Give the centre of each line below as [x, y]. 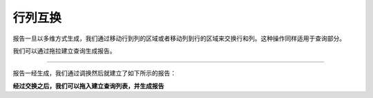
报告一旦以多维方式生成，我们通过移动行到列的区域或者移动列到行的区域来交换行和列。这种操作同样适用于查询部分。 [179, 38]
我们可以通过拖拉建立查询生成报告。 [64, 51]
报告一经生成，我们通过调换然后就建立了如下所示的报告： [94, 73]
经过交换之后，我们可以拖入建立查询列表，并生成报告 [88, 86]
